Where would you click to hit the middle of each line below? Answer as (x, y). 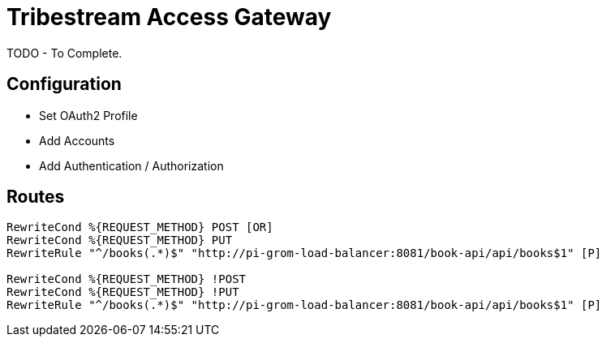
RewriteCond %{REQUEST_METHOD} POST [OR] (140, 227)
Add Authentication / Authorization (131, 165)
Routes (36, 197)
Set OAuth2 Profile (88, 115)
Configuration (64, 84)
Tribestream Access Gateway (169, 17)
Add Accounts (77, 140)
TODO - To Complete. (64, 53)
